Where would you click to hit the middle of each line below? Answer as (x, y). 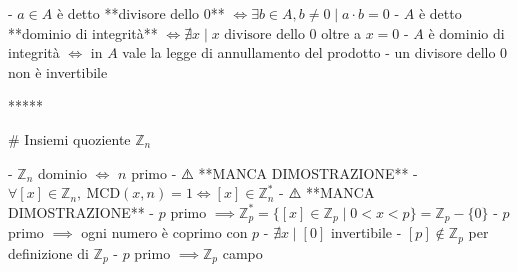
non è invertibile (58, 71)
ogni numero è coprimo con (164, 232)
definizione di (48, 252)
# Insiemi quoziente (69, 138)
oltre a (341, 32)
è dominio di (466, 32)
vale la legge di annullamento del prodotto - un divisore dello (309, 52)
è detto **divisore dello (128, 13)
